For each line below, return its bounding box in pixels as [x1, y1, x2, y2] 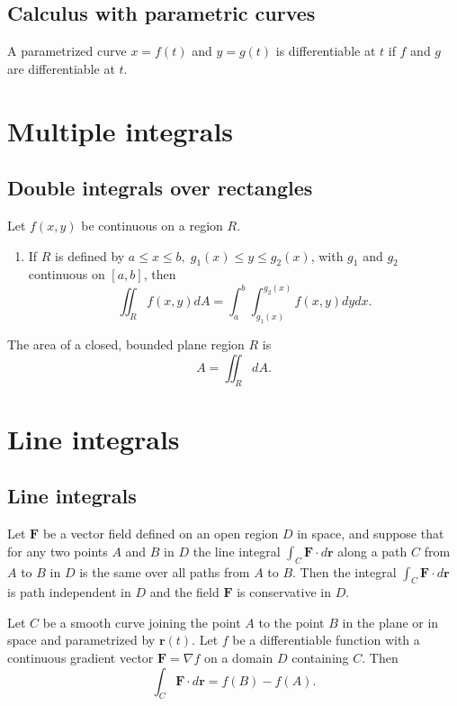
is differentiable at [275, 41, 376, 60]
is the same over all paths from [79, 562, 250, 581]
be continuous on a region [81, 215, 223, 234]
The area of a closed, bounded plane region [7, 335, 245, 354]
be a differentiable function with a [232, 630, 420, 649]
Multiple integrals [7, 112, 234, 149]
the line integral [193, 541, 281, 560]
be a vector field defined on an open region [42, 524, 279, 543]
